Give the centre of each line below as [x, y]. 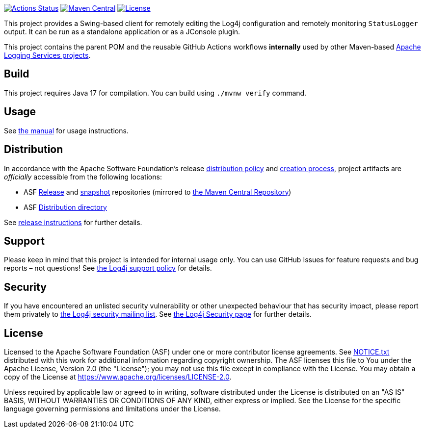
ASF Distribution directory [65, 207]
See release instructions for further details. [73, 222]
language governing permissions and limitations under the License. [112, 409]
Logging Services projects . [47, 55]
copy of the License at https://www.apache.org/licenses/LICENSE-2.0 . [118, 377]
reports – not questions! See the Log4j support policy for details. [108, 268]
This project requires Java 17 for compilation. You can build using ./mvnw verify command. [155, 93]
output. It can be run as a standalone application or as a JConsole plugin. [122, 32]
